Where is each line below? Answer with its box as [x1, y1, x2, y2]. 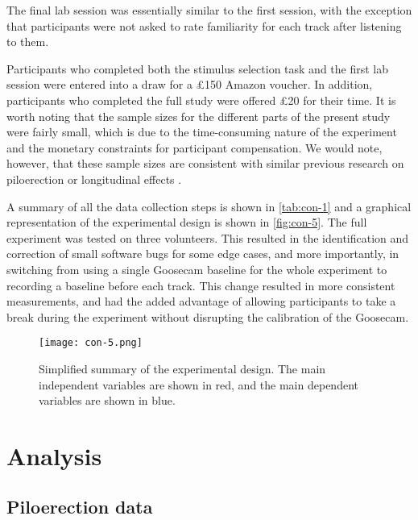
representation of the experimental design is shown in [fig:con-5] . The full [6, 214, 367, 231]
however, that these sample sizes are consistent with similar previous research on [6, 155, 404, 172]
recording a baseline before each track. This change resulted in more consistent [6, 277, 395, 293]
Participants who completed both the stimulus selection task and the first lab [6, 60, 389, 77]
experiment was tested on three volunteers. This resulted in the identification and [6, 229, 409, 246]
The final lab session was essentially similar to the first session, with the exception [6, 2, 412, 18]
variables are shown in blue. [39, 392, 176, 409]
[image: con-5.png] [39, 337, 143, 349]
